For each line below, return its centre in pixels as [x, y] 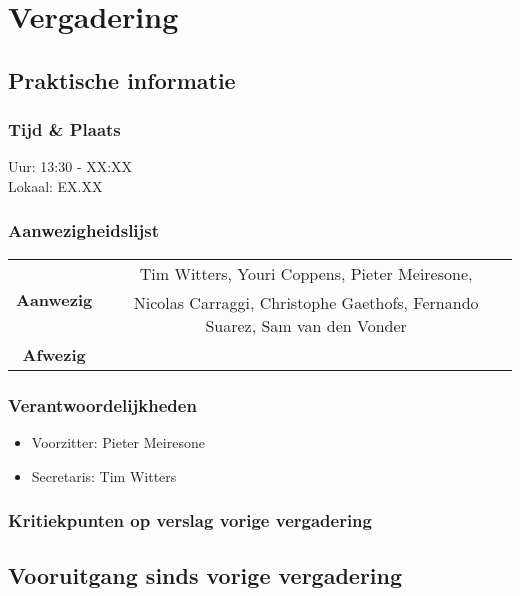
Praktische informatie [122, 79]
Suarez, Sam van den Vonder [306, 325]
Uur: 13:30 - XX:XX [70, 166]
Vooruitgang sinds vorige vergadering [205, 575]
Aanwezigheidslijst [84, 230]
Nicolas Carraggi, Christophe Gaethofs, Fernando [306, 302]
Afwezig [54, 354]
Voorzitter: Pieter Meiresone [118, 442]
